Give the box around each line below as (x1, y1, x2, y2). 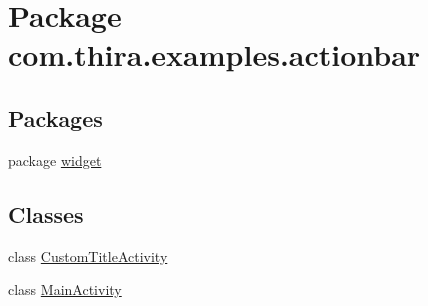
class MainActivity (8, 279, 122, 300)
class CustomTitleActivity (8, 245, 168, 266)
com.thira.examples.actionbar (8, 34, 421, 75)
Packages (8, 102, 103, 133)
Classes (8, 198, 84, 229)
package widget (8, 149, 102, 170)
